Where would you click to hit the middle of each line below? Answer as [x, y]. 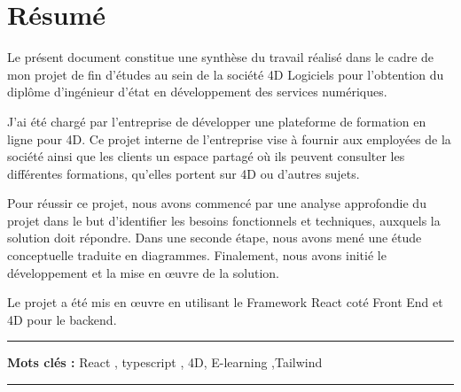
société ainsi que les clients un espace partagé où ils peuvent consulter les [206, 156]
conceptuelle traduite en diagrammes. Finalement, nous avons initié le [197, 255]
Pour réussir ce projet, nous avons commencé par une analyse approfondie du [217, 203]
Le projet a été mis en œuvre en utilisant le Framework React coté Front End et [225, 302]
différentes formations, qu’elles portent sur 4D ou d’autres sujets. [184, 173]
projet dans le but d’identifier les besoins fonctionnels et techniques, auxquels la [224, 220]
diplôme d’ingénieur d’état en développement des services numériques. [197, 92]
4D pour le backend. [62, 319]
